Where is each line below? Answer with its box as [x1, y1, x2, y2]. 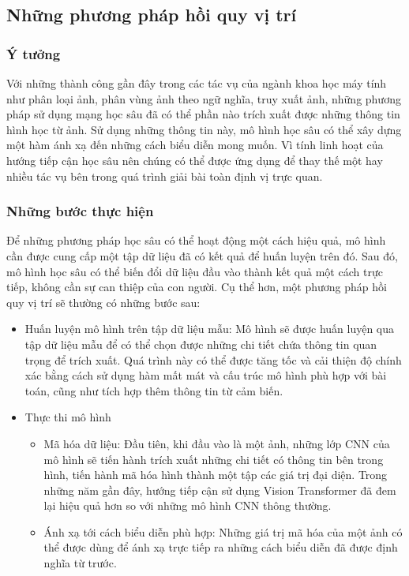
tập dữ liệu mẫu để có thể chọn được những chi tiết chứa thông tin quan [24, 335, 377, 352]
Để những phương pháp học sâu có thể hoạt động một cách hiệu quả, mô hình [6, 232, 386, 249]
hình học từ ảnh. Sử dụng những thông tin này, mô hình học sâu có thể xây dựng [6, 121, 402, 137]
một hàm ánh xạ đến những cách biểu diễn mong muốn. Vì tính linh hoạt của [6, 137, 384, 153]
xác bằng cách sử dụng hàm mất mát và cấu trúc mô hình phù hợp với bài [24, 367, 387, 383]
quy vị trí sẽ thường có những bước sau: [6, 294, 201, 310]
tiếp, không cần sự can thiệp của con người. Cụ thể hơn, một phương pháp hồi [6, 279, 387, 295]
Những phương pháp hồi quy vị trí [6, 2, 297, 27]
